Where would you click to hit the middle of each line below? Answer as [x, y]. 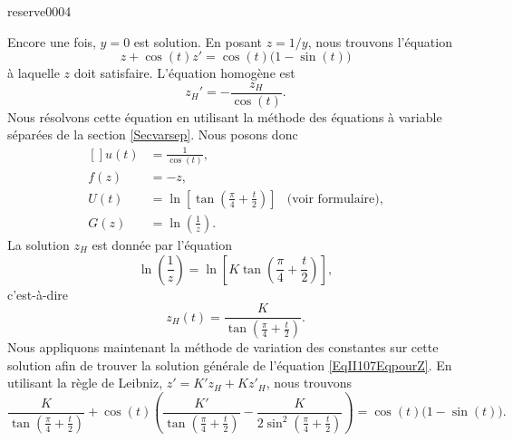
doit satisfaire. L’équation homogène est [184, 73]
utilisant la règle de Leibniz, [85, 383]
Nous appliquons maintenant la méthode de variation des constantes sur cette [223, 347]
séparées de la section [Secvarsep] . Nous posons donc [153, 134]
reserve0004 [39, 11]
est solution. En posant [198, 41]
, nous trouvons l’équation [380, 41]
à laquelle [34, 73]
